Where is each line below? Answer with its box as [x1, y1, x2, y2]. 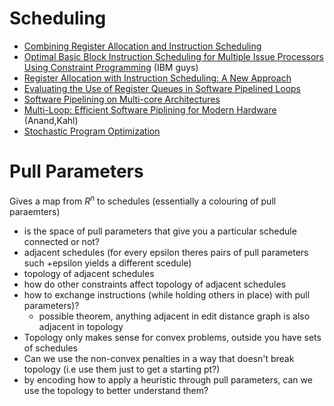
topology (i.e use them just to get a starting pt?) [23, 363, 221, 375]
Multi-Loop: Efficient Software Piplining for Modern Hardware [23, 103, 277, 116]
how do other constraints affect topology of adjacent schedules [23, 278, 287, 290]
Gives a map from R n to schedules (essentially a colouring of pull [9, 193, 277, 207]
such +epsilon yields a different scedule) [23, 257, 192, 269]
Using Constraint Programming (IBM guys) [23, 61, 199, 73]
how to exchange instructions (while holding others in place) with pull [23, 288, 311, 301]
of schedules [23, 342, 78, 354]
